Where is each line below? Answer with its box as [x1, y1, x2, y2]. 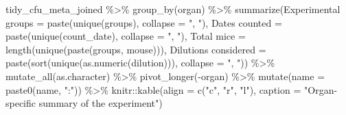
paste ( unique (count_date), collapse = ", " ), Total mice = [5, 29, 246, 43]
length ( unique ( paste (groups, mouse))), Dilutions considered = [5, 42, 266, 56]
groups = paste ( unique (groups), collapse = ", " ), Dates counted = [5, 15, 282, 29]
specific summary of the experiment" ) [5, 96, 163, 110]
